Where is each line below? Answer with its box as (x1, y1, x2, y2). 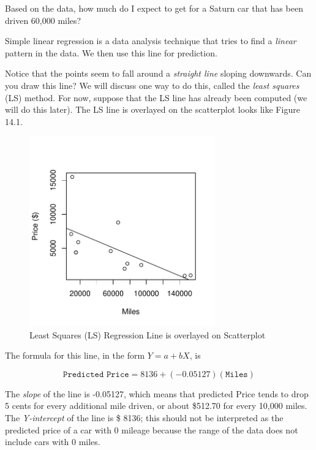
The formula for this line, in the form (5, 349, 145, 362)
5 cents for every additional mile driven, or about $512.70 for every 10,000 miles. (5, 399, 307, 412)
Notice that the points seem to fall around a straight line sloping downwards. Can (5, 67, 312, 80)
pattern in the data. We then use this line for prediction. (5, 46, 217, 59)
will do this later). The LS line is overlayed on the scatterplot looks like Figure (5, 103, 300, 116)
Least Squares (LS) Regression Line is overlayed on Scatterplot (29, 328, 266, 341)
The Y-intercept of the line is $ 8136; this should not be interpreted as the (5, 411, 284, 424)
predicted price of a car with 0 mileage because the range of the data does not (5, 423, 298, 436)
